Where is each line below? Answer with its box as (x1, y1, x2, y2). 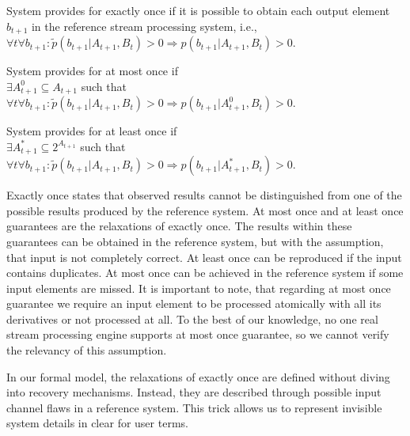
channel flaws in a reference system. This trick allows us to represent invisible (6, 399, 382, 415)
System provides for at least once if (6, 123, 177, 139)
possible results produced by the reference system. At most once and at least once (6, 202, 404, 218)
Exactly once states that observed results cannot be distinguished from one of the (6, 187, 402, 203)
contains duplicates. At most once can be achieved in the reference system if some (6, 264, 404, 281)
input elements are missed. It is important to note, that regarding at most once (6, 279, 391, 296)
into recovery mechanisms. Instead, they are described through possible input (6, 384, 382, 400)
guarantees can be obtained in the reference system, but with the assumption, (6, 233, 384, 249)
